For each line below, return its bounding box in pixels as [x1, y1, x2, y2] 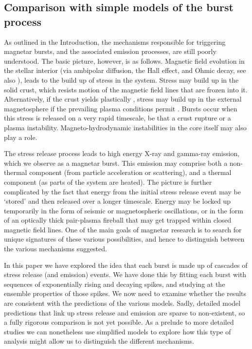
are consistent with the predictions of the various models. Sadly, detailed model [4, 298, 241, 308]
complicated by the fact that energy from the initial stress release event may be [4, 186, 241, 196]
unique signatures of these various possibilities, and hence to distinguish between [4, 234, 245, 244]
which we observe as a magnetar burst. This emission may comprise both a [4, 157, 228, 168]
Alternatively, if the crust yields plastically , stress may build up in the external [4, 94, 242, 104]
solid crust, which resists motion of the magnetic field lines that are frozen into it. [4, 84, 248, 94]
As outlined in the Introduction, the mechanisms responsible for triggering [4, 36, 226, 47]
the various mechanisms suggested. [4, 244, 107, 254]
